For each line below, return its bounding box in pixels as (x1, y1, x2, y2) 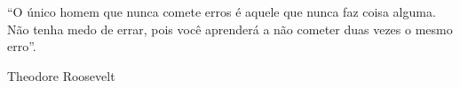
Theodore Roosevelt (7, 66, 115, 84)
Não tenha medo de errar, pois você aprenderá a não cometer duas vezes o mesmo (7, 19, 453, 38)
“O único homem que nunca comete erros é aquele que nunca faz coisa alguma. (7, 3, 436, 20)
